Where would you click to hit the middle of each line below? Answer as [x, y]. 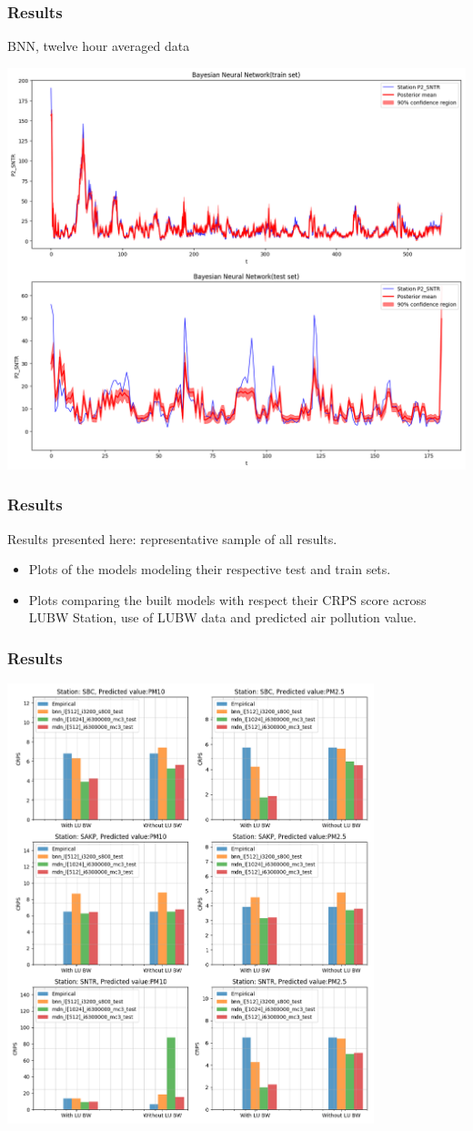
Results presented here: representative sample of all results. [172, 538]
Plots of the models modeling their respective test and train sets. [210, 569]
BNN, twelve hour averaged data [99, 46]
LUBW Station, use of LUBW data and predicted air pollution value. [222, 617]
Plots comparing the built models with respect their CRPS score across [227, 599]
